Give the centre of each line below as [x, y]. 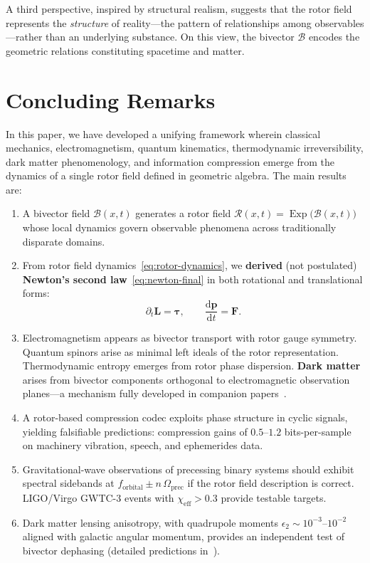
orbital [133, 487]
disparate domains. [64, 241]
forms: [36, 293]
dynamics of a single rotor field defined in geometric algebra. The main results [176, 175]
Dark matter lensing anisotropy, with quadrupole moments [150, 522]
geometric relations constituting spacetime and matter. [125, 50]
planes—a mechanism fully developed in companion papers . [154, 393]
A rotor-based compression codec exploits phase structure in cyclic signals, [185, 417]
